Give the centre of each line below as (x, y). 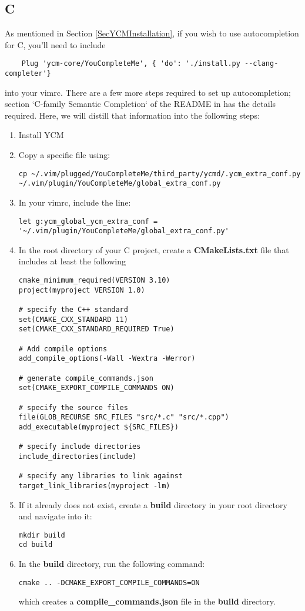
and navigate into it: (55, 516)
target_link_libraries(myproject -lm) (94, 486)
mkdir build (42, 535)
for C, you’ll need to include (55, 44)
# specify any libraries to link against (100, 476)
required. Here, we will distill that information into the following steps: (133, 115)
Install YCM (41, 135)
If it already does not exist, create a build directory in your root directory (153, 504)
